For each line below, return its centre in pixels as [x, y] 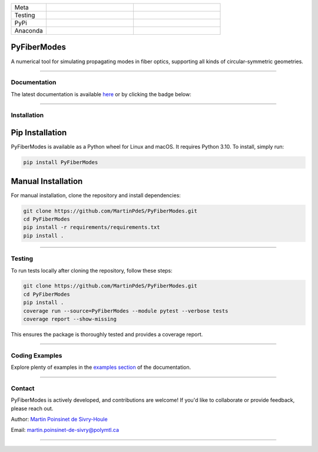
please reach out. [32, 408]
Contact [23, 388]
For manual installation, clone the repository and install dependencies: [96, 195]
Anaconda [29, 31]
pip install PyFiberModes [61, 163]
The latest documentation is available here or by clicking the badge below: [101, 94]
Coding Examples [37, 355]
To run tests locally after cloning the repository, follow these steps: [92, 270]
